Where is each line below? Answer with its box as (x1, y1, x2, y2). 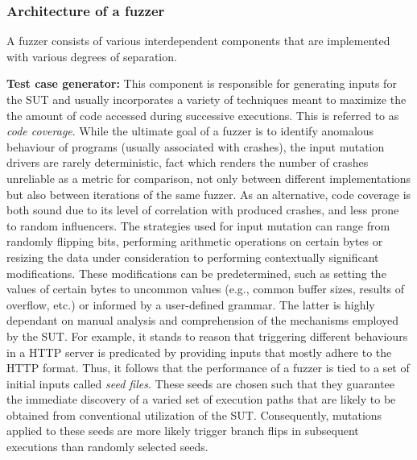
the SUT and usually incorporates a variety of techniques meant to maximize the (6, 91, 407, 107)
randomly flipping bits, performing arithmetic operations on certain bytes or (6, 233, 383, 250)
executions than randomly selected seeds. (6, 438, 208, 455)
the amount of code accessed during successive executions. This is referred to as (6, 106, 399, 123)
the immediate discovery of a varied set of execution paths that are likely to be (6, 391, 396, 408)
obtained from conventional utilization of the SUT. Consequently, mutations (6, 406, 382, 423)
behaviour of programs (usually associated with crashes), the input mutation (6, 138, 385, 155)
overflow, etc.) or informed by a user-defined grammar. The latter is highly (6, 296, 375, 313)
